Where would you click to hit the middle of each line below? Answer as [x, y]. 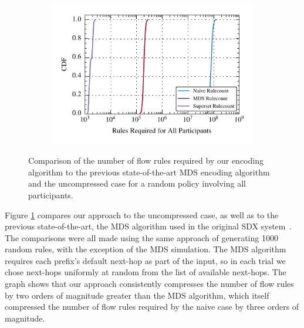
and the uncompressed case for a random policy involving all [137, 183]
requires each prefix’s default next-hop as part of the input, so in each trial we [145, 260]
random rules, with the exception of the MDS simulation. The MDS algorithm [146, 249]
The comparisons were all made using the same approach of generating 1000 [141, 237]
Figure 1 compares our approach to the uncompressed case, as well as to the [142, 214]
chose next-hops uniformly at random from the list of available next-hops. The [146, 272]
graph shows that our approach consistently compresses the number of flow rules [149, 284]
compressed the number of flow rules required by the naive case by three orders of [152, 307]
